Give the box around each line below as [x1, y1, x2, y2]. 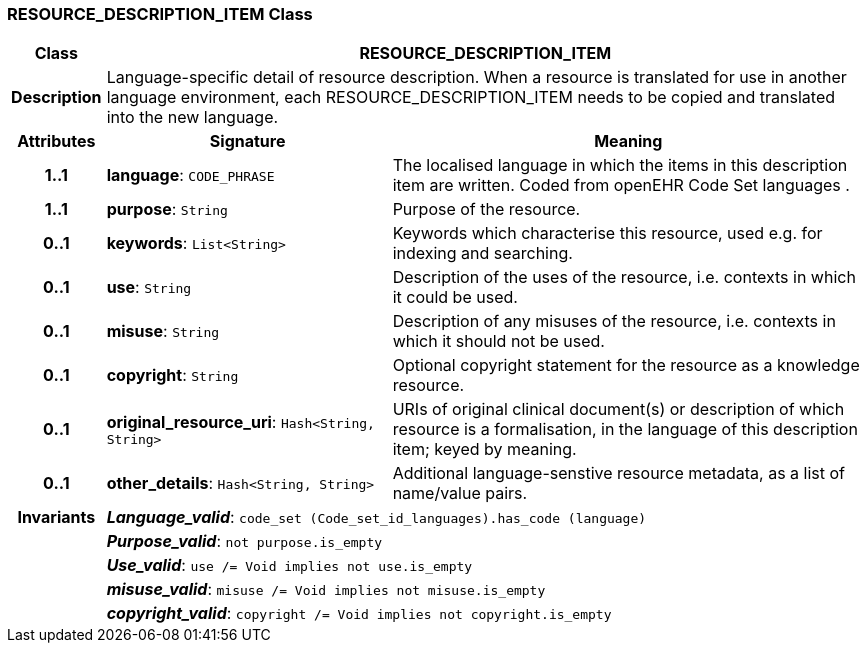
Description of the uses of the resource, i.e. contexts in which [392, 267, 856, 288]
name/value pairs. [392, 483, 528, 504]
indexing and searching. [392, 243, 573, 264]
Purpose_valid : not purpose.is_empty [106, 531, 383, 552]
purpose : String [106, 199, 228, 220]
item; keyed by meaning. [392, 439, 577, 460]
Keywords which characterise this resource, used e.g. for [392, 223, 823, 244]
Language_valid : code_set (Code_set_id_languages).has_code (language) [106, 507, 647, 528]
